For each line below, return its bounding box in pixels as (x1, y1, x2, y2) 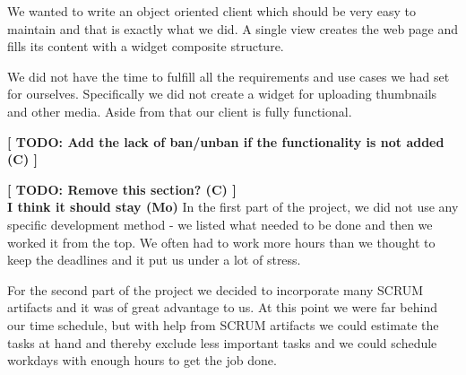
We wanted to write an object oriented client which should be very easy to (7, 2, 417, 20)
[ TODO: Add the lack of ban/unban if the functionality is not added (7, 132, 444, 151)
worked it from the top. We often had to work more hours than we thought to (7, 232, 436, 251)
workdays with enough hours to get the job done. (7, 351, 277, 370)
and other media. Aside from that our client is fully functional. (7, 101, 352, 120)
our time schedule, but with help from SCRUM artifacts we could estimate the (7, 315, 439, 334)
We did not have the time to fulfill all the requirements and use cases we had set (7, 66, 450, 85)
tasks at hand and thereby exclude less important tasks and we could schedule (7, 333, 437, 352)
